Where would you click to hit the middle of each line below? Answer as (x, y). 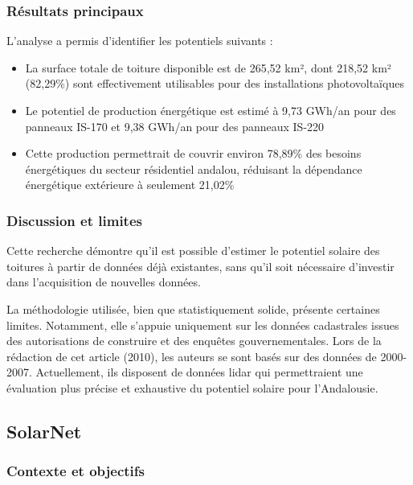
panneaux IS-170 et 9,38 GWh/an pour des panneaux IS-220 (175, 126)
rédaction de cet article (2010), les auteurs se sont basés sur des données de (192, 356)
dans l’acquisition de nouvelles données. (104, 282)
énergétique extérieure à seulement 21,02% (130, 185)
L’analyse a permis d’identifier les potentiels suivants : (140, 41)
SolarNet (44, 431)
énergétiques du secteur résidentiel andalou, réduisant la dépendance (194, 169)
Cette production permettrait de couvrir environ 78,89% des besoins (193, 153)
